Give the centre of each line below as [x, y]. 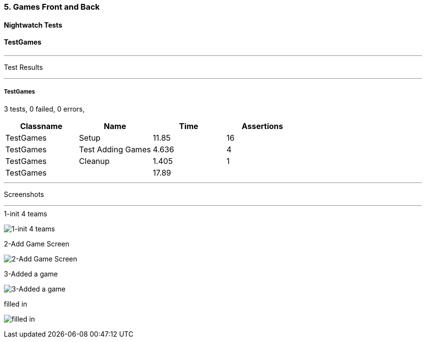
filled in [16, 304]
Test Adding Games [115, 149]
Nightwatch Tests [33, 25]
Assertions [263, 126]
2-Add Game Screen [37, 244]
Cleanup [94, 161]
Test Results [24, 67]
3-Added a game [31, 274]
